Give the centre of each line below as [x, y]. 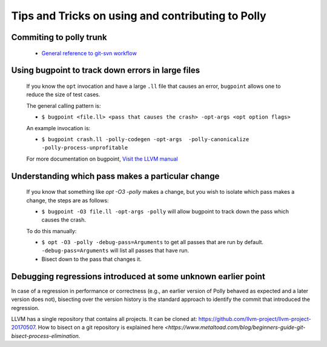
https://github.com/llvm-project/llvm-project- [255, 319]
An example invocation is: [58, 128]
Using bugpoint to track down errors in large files [106, 71]
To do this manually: [51, 231]
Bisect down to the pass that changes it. [91, 259]
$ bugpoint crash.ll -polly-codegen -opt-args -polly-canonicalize [145, 139]
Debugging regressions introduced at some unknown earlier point [138, 276]
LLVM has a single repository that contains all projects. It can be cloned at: [104, 319]
